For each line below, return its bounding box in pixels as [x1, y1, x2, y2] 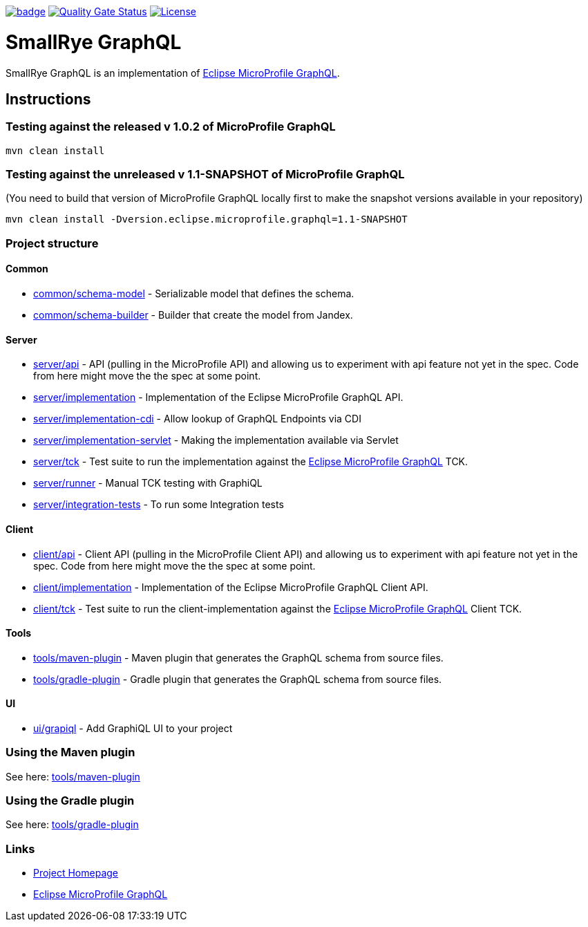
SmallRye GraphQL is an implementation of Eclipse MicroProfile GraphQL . [6, 66, 340, 79]
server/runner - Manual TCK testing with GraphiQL [33, 477, 263, 489]
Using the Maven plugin [6, 745, 135, 760]
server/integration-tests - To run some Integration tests [33, 498, 284, 511]
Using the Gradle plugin [6, 794, 135, 808]
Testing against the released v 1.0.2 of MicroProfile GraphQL [6, 120, 336, 134]
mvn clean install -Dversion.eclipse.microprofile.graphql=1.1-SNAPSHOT [6, 214, 408, 225]
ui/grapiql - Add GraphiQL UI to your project [33, 722, 233, 734]
